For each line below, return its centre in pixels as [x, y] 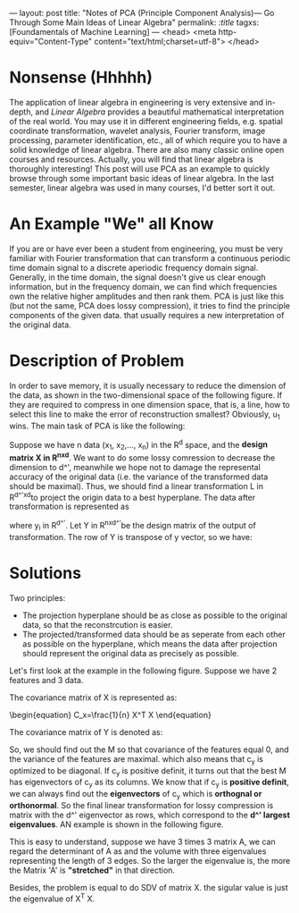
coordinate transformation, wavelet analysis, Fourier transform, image [137, 131]
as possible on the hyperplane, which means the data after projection [149, 644]
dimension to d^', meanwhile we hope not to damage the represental [135, 467]
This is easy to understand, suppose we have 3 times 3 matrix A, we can [142, 841]
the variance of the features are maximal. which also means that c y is [136, 760]
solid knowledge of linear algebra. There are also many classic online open [147, 149]
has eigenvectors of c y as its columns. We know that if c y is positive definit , [149, 783]
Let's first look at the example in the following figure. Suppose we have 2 [143, 671]
